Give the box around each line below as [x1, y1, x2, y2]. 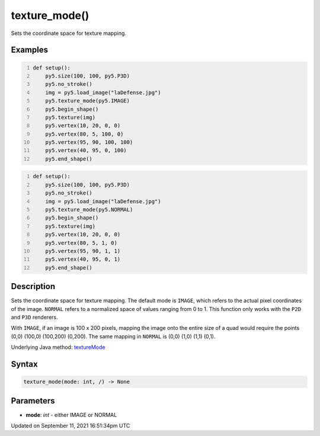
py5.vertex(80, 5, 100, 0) [45, 130, 124, 137]
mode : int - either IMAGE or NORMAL [25, 411, 117, 418]
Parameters [11, 396, 55, 406]
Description [11, 281, 56, 291]
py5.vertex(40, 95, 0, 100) [45, 147, 127, 154]
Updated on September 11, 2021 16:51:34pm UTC [11, 422, 130, 429]
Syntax [11, 359, 38, 369]
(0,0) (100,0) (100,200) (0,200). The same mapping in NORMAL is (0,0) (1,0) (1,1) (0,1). [11, 332, 216, 340]
